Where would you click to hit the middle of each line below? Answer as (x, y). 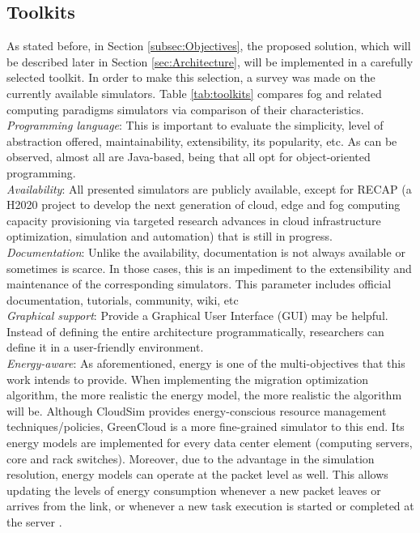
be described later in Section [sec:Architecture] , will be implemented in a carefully (210, 61)
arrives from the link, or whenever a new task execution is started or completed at (210, 506)
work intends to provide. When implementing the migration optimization (188, 379)
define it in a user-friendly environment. (105, 347)
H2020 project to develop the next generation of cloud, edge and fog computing (204, 205)
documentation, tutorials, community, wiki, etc (123, 299)
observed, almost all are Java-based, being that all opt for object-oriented (189, 157)
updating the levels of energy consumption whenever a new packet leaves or (194, 490)
